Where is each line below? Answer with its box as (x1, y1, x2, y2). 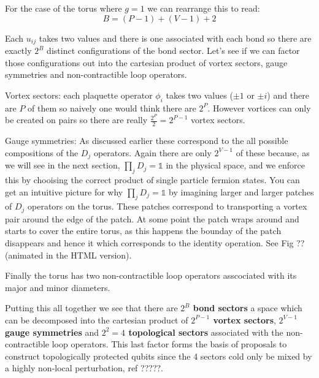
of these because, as (236, 146, 310, 159)
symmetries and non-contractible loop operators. (5, 68, 187, 81)
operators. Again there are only (93, 146, 212, 159)
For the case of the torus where (5, 2, 122, 14)
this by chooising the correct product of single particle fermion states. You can (5, 173, 300, 186)
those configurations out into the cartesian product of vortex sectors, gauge (5, 56, 288, 69)
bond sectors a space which (193, 301, 302, 314)
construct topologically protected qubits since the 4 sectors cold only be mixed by (5, 349, 312, 362)
